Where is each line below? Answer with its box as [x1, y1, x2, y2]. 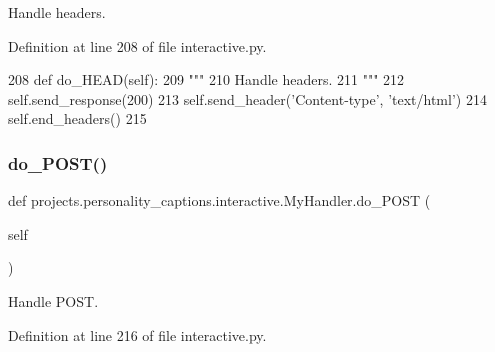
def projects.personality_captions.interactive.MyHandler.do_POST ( [8, 190, 431, 211]
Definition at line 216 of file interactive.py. [8, 324, 267, 345]
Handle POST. [8, 290, 99, 311]
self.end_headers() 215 [8, 108, 147, 129]
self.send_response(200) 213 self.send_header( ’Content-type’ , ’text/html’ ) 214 [8, 88, 487, 109]
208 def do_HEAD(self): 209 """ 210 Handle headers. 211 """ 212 [8, 69, 405, 90]
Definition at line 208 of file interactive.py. [8, 35, 267, 56]
